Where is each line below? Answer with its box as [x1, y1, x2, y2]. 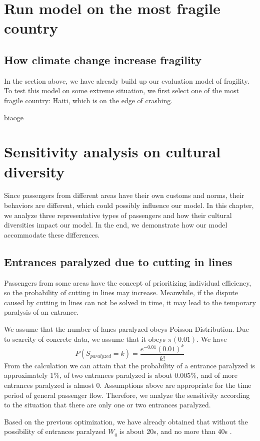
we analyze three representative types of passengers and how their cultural [4, 209, 232, 220]
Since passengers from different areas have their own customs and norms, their [4, 190, 244, 200]
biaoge [4, 112, 23, 122]
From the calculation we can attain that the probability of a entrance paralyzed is [4, 360, 255, 370]
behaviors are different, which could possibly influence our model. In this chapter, [4, 200, 254, 210]
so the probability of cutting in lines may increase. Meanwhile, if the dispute [4, 287, 238, 298]
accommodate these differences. [4, 229, 100, 240]
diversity [4, 161, 65, 181]
